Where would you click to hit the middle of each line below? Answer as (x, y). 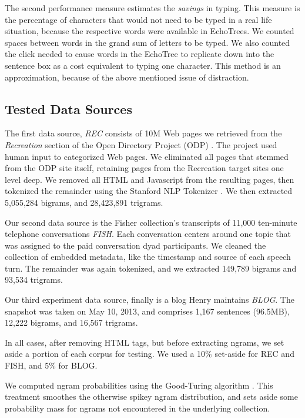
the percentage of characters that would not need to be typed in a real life (138, 19)
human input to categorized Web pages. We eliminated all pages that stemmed (147, 156)
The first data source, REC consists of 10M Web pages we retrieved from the (143, 133)
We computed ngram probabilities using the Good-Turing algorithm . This (139, 385)
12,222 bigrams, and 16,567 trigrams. (71, 322)
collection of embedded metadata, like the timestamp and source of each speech (148, 257)
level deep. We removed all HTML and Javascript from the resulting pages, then (150, 179)
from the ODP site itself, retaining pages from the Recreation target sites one (144, 168)
